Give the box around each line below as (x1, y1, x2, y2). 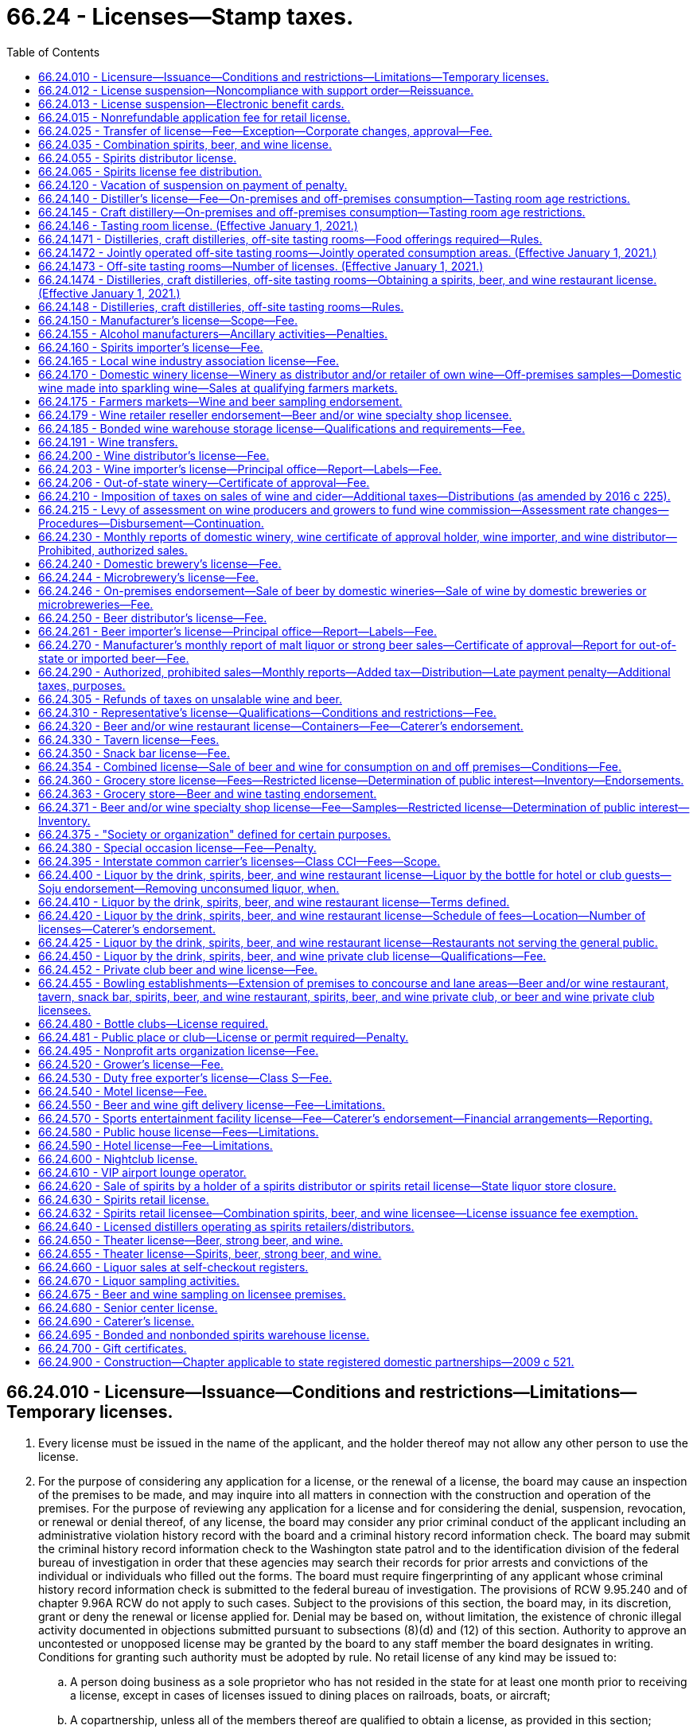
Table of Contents (6, 45, 100, 59)
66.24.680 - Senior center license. (38, 1300, 218, 1314)
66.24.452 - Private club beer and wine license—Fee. (38, 962, 317, 976)
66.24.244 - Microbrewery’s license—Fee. (38, 570, 259, 584)
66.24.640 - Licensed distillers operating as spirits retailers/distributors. (38, 1219, 415, 1233)
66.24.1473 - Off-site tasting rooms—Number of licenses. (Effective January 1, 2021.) (38, 259, 484, 273)
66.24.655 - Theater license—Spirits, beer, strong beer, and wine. (38, 1246, 382, 1260)
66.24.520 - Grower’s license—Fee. (38, 1057, 224, 1071)
